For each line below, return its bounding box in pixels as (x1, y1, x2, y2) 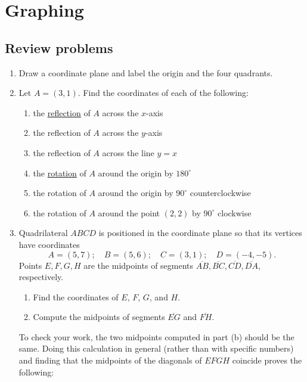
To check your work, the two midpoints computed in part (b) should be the (18, 330, 294, 343)
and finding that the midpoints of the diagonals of (18, 354, 202, 367)
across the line (102, 146, 154, 159)
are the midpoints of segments (83, 259, 194, 271)
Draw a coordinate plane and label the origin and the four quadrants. (18, 66, 273, 79)
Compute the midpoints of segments (33, 310, 165, 323)
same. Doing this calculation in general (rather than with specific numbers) (18, 342, 294, 355)
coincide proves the (232, 354, 302, 367)
